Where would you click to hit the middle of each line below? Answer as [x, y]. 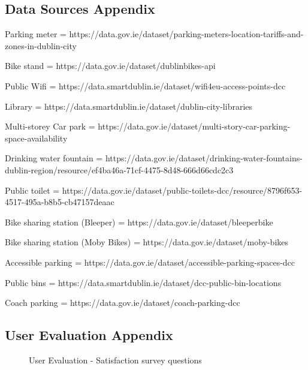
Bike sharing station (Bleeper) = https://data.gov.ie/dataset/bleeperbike [139, 222]
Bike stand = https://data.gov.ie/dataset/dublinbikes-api [110, 66]
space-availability [36, 138]
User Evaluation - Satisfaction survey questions [115, 360]
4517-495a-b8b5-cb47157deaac [60, 202]
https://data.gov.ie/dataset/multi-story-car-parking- [194, 126]
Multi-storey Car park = [50, 126]
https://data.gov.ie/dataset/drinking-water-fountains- [204, 158]
